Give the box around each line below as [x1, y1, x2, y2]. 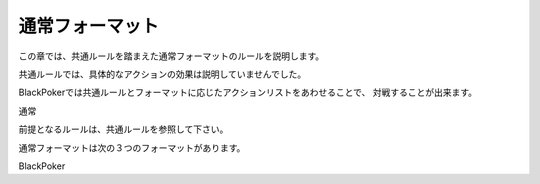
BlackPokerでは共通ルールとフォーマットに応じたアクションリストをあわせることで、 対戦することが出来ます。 [18, 86, 478, 99]
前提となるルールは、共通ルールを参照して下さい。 [18, 123, 229, 135]
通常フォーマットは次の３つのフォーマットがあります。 [18, 141, 246, 154]
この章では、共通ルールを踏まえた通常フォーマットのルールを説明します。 [18, 50, 325, 62]
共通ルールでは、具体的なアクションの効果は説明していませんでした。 [18, 68, 307, 80]
